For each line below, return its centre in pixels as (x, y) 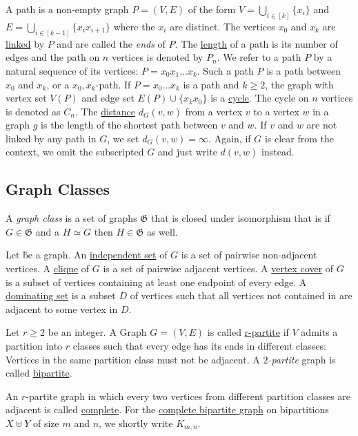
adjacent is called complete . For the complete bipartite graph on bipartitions (167, 409)
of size (46, 423)
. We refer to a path (259, 57)
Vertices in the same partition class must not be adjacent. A (133, 359)
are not (322, 125)
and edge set (108, 98)
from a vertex (214, 111)
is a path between (304, 70)
